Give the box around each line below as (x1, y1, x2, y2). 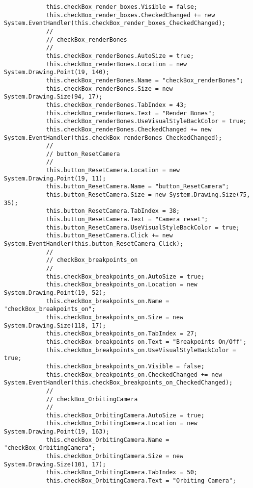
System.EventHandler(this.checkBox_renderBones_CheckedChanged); (4, 134, 222, 141)
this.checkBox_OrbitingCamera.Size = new (46, 453, 184, 460)
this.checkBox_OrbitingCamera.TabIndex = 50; (46, 469, 197, 476)
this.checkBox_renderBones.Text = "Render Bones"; (46, 109, 215, 117)
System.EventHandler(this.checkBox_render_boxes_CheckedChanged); (4, 20, 226, 27)
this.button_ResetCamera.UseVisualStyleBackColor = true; (46, 224, 240, 231)
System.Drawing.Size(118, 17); (4, 322, 106, 329)
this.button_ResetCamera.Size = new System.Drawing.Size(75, (46, 191, 251, 199)
